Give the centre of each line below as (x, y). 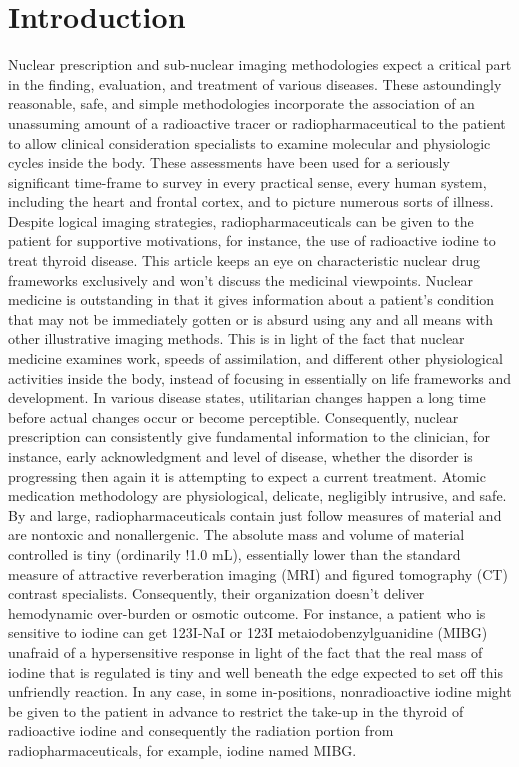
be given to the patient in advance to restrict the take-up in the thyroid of (236, 710)
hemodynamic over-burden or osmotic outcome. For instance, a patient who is (247, 612)
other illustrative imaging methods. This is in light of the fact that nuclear (236, 338)
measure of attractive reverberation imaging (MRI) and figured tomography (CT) (258, 573)
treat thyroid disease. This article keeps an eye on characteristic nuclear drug (244, 260)
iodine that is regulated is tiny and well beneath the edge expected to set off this (255, 671)
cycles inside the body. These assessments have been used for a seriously (229, 162)
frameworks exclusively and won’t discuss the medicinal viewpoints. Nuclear (240, 279)
